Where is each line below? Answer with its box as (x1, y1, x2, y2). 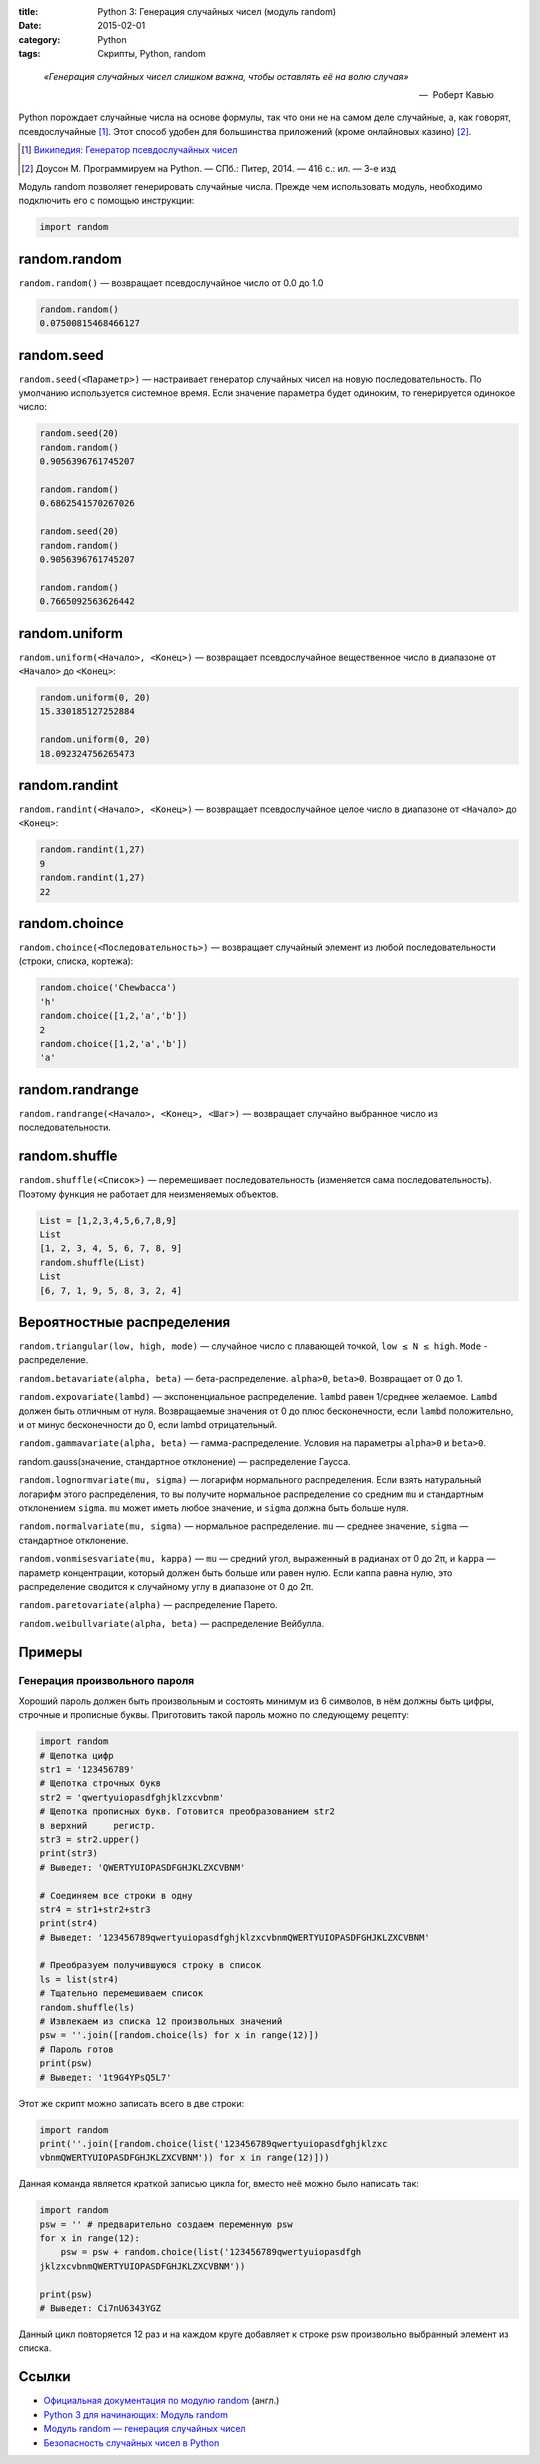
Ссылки (18, 2368, 71, 2385)
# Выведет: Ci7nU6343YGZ (39, 2303, 162, 2314)
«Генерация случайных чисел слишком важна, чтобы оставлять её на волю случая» (43, 70, 409, 82)
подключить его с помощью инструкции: (18, 195, 195, 207)
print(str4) (39, 1918, 99, 1929)
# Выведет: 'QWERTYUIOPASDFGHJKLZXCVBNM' (39, 1861, 246, 1873)
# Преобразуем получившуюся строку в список (39, 1960, 262, 1971)
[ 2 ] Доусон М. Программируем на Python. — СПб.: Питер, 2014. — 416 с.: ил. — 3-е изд (21, 162, 397, 174)
